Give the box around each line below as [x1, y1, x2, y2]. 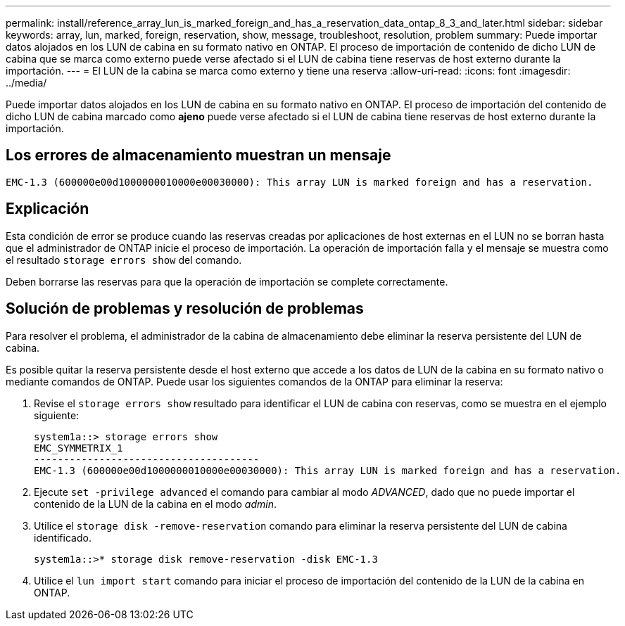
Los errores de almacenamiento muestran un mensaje [6, 146, 391, 165]
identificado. [34, 531, 91, 544]
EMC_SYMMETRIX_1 [34, 442, 123, 454]
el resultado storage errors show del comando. [6, 253, 242, 266]
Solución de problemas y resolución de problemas [6, 300, 364, 318]
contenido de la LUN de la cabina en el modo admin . [34, 497, 277, 510]
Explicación [6, 200, 89, 218]
